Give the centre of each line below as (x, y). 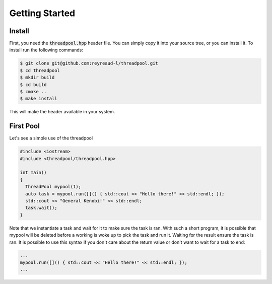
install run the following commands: (46, 50)
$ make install (39, 99)
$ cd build (33, 85)
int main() (33, 173)
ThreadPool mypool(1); (53, 187)
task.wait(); (41, 208)
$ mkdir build (37, 78)
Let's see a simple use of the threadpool (51, 138)
